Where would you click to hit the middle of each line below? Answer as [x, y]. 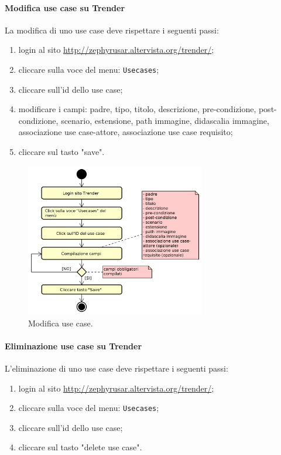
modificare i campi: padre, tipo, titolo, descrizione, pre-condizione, [137, 109]
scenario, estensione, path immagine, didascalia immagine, [165, 120]
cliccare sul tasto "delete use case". [80, 447]
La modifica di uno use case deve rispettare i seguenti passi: [112, 30]
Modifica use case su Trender [65, 7]
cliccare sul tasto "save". [61, 152]
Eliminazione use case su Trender [73, 346]
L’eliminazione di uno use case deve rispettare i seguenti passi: [116, 368]
